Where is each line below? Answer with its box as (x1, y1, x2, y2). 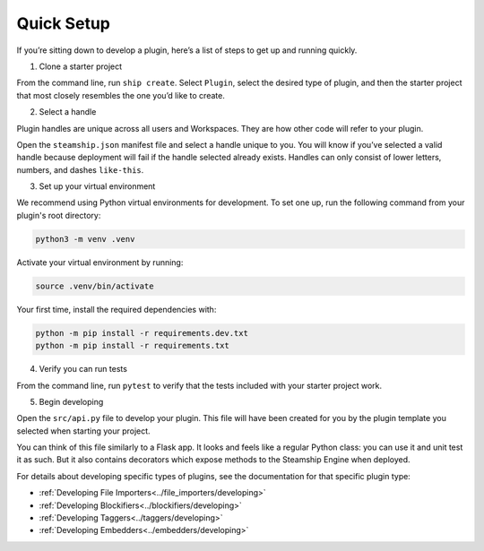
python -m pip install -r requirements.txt (35, 340, 230, 351)
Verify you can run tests (39, 364, 127, 375)
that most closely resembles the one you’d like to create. (16, 90, 226, 100)
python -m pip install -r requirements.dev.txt (35, 328, 248, 338)
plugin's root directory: (16, 210, 101, 220)
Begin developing (39, 396, 104, 407)
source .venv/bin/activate (35, 280, 154, 291)
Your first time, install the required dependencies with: (16, 304, 217, 314)
